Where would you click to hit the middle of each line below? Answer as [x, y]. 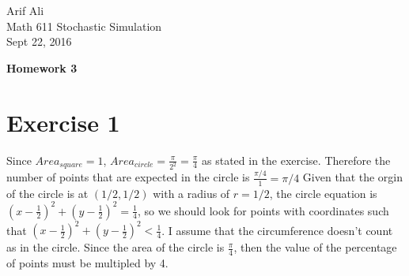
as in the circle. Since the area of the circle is [116, 247]
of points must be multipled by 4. [87, 262]
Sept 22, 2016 [39, 41]
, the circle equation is [323, 193]
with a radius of [191, 193]
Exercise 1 [63, 122]
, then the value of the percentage [315, 247]
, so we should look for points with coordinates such [263, 210]
